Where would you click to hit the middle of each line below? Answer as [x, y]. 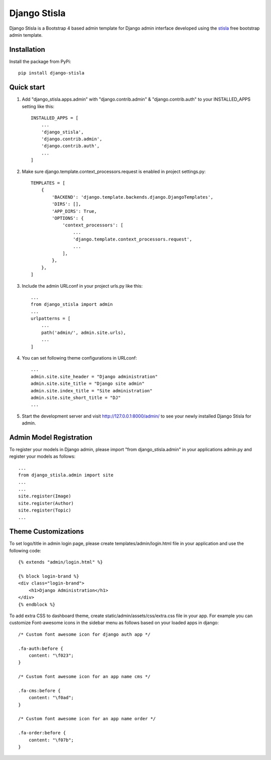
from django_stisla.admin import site [66, 475]
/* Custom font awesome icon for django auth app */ [84, 634]
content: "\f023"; [51, 655]
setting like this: [38, 106]
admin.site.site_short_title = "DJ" [76, 398]
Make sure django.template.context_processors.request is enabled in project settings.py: [114, 172]
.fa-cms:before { [39, 691]
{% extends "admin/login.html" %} [60, 562]
